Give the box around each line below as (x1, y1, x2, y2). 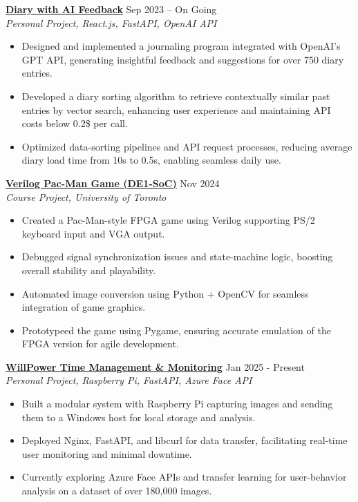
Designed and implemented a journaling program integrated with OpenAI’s (21, 39, 341, 53)
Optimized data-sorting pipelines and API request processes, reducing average (21, 139, 352, 153)
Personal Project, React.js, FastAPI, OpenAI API (6, 15, 217, 30)
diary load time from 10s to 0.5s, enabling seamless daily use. (21, 153, 281, 167)
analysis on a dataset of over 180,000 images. (21, 483, 212, 498)
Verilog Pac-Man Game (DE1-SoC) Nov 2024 (6, 175, 220, 190)
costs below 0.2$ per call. (21, 116, 128, 131)
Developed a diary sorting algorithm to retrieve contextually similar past (21, 88, 330, 103)
